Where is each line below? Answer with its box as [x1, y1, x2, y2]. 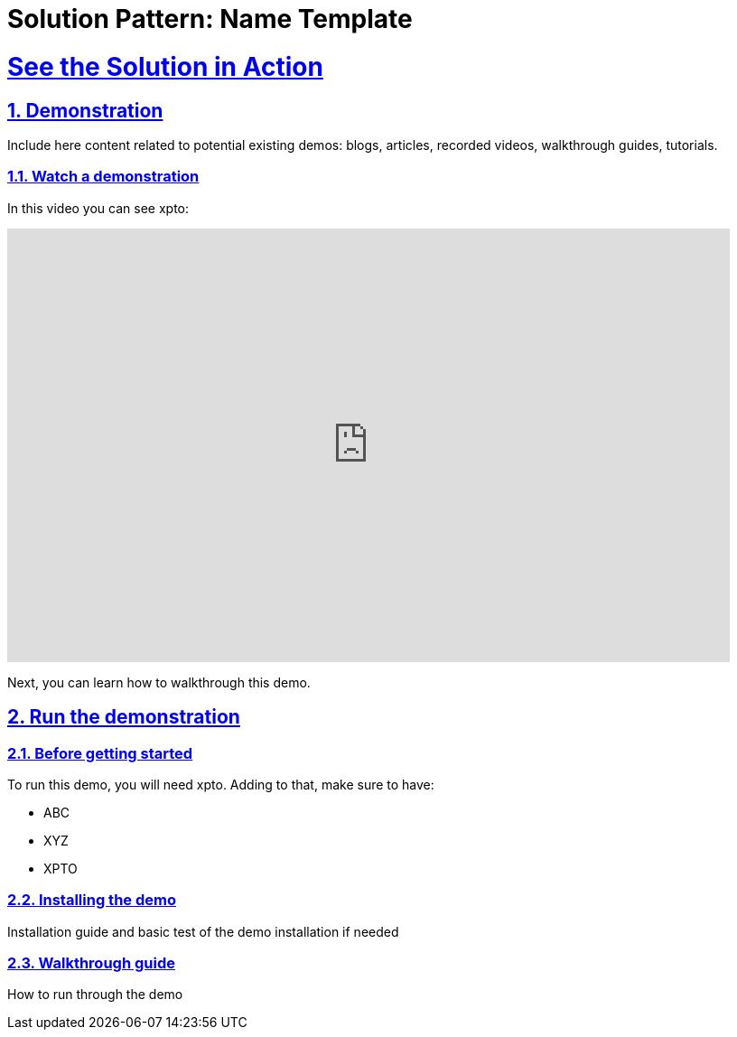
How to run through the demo [7, 986, 183, 1003]
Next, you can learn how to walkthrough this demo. [7, 674, 311, 690]
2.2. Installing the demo [7, 891, 176, 910]
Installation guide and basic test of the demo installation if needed [7, 923, 399, 939]
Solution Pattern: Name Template [7, 4, 413, 34]
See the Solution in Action [7, 51, 323, 82]
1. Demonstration [7, 98, 163, 122]
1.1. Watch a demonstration [7, 167, 200, 186]
